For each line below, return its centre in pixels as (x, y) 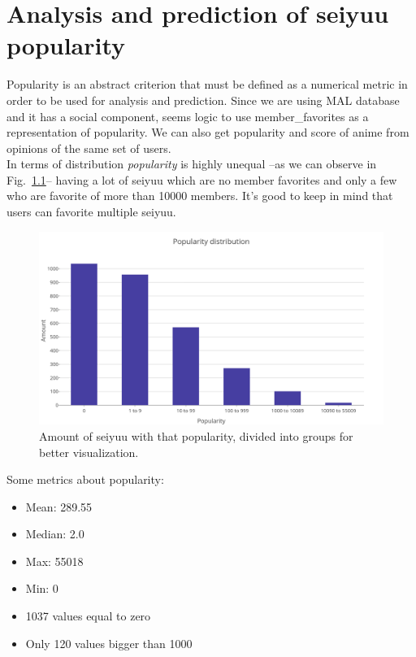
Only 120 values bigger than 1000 (109, 643)
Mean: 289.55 (59, 506)
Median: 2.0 (55, 534)
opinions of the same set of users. (89, 148)
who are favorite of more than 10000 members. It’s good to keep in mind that (200, 196)
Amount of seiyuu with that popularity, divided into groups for (196, 435)
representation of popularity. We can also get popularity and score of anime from (208, 132)
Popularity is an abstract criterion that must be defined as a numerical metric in (207, 84)
